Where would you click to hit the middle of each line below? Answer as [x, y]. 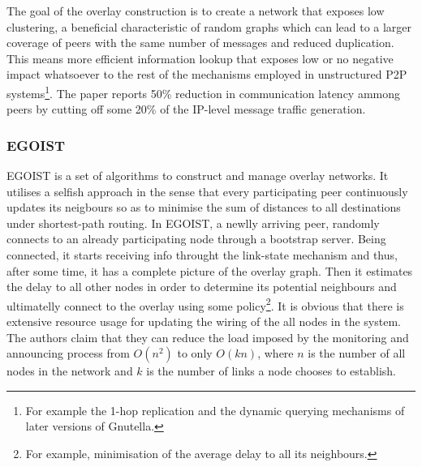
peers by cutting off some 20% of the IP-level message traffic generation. [186, 109]
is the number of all [357, 353]
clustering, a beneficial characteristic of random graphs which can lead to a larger [209, 26]
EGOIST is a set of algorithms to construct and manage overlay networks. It [198, 176]
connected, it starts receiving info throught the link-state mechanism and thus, [202, 255]
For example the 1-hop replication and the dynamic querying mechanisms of [215, 410]
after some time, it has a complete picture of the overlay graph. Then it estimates [210, 270]
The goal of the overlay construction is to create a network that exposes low [196, 11]
